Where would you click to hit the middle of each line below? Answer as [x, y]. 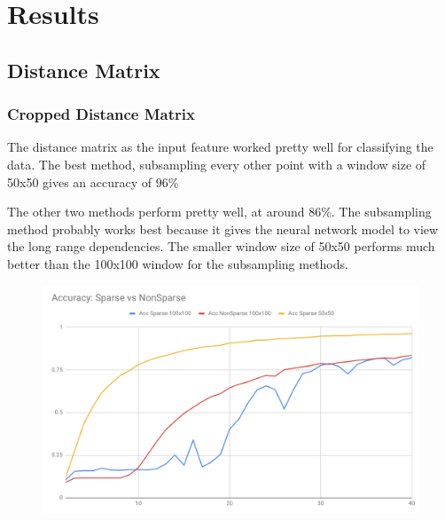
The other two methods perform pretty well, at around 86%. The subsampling [219, 212]
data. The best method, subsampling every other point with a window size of [217, 164]
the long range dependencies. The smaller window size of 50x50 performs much [221, 246]
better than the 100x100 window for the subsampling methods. [178, 263]
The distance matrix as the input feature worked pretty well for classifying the [220, 147]
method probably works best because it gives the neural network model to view [223, 228]
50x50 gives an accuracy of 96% [93, 181]
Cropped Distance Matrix [101, 114]
